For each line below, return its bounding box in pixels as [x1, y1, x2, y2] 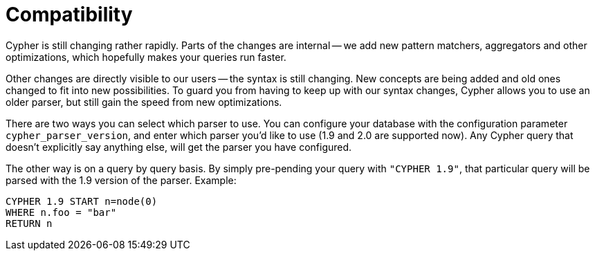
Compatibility [6, 3, 133, 26]
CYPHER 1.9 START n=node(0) [6, 195, 158, 207]
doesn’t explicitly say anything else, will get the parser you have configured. [6, 140, 352, 153]
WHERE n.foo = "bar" [6, 206, 117, 218]
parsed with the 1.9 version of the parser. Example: [6, 174, 237, 186]
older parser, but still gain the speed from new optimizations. [6, 95, 282, 108]
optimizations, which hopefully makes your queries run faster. [6, 51, 286, 63]
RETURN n [6, 217, 53, 229]
